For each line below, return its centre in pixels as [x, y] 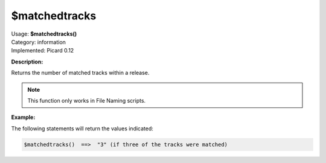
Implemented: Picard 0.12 [43, 51]
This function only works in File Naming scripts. [87, 100]
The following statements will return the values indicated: [82, 128]
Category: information [39, 42]
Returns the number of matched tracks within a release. [80, 73]
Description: [27, 62]
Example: [23, 117]
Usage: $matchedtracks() [44, 34]
